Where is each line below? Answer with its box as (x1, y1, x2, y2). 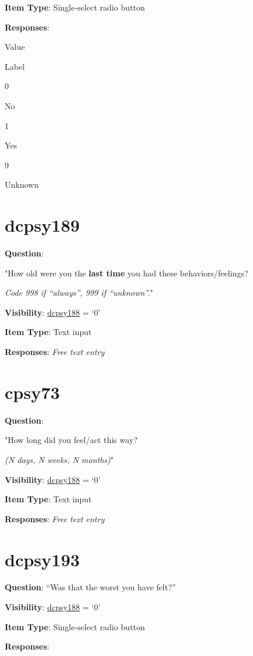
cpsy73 (5, 380, 60, 404)
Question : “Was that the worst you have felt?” (5, 581, 176, 593)
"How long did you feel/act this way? (5, 434, 138, 446)
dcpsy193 (5, 547, 80, 571)
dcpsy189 (5, 213, 80, 237)
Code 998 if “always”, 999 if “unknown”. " (5, 286, 153, 299)
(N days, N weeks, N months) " (5, 453, 114, 465)
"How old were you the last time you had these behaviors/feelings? (5, 266, 248, 279)
